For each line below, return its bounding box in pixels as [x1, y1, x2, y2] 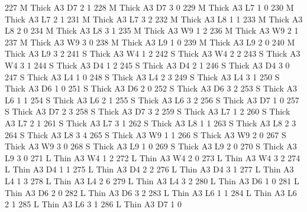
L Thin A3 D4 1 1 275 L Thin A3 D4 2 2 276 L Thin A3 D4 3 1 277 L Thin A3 [5, 163, 294, 175]
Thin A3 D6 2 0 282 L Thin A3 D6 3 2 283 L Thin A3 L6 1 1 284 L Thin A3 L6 [5, 186, 297, 198]
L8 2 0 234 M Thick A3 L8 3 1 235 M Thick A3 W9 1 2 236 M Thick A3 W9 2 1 [5, 24, 299, 37]
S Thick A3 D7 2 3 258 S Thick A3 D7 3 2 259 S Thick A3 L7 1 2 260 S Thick [5, 105, 290, 118]
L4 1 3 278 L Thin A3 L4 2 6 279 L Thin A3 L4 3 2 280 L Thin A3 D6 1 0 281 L [5, 174, 299, 187]
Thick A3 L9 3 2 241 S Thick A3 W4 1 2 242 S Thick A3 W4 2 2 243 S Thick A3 [5, 47, 300, 60]
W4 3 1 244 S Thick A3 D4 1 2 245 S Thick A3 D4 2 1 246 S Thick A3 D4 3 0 [5, 58, 290, 71]
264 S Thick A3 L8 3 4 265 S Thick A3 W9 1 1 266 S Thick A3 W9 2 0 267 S [5, 128, 286, 141]
